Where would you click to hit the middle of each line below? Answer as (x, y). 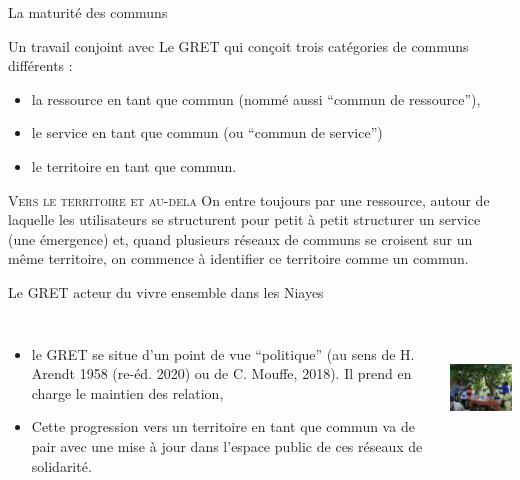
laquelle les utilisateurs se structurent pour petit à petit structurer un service (244, 219)
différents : (40, 65)
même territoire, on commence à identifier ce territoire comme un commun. (238, 258)
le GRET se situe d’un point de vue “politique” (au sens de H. (223, 353)
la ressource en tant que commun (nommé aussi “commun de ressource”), (256, 98)
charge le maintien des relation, (127, 392)
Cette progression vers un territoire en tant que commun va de (223, 426)
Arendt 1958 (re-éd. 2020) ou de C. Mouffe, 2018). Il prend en (221, 373)
